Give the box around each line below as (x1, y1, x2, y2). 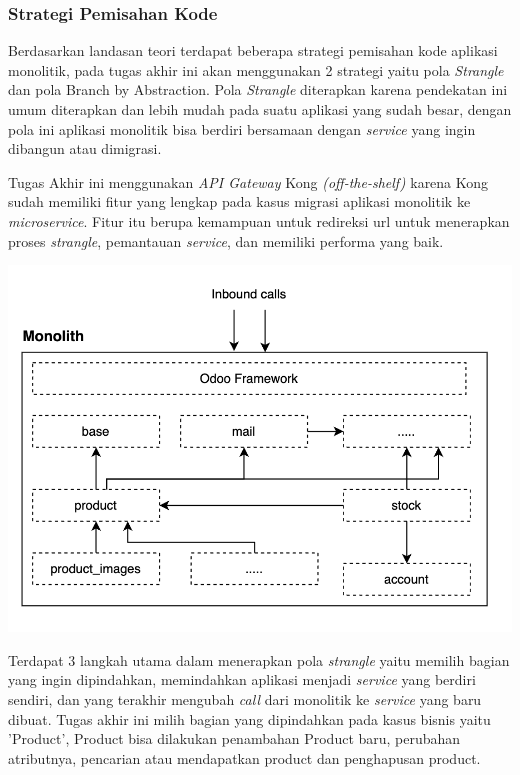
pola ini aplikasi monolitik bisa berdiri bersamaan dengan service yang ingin (8, 118, 476, 139)
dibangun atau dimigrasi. (8, 138, 162, 159)
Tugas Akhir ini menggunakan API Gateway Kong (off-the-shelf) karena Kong (8, 171, 489, 192)
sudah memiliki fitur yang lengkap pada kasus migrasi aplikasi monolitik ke (8, 191, 471, 212)
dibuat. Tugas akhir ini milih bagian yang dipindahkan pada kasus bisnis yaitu (8, 708, 491, 729)
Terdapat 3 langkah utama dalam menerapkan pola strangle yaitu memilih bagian (8, 649, 510, 670)
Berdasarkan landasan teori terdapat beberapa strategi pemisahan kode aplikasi (8, 40, 498, 61)
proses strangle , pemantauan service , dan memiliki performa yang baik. (8, 230, 444, 251)
